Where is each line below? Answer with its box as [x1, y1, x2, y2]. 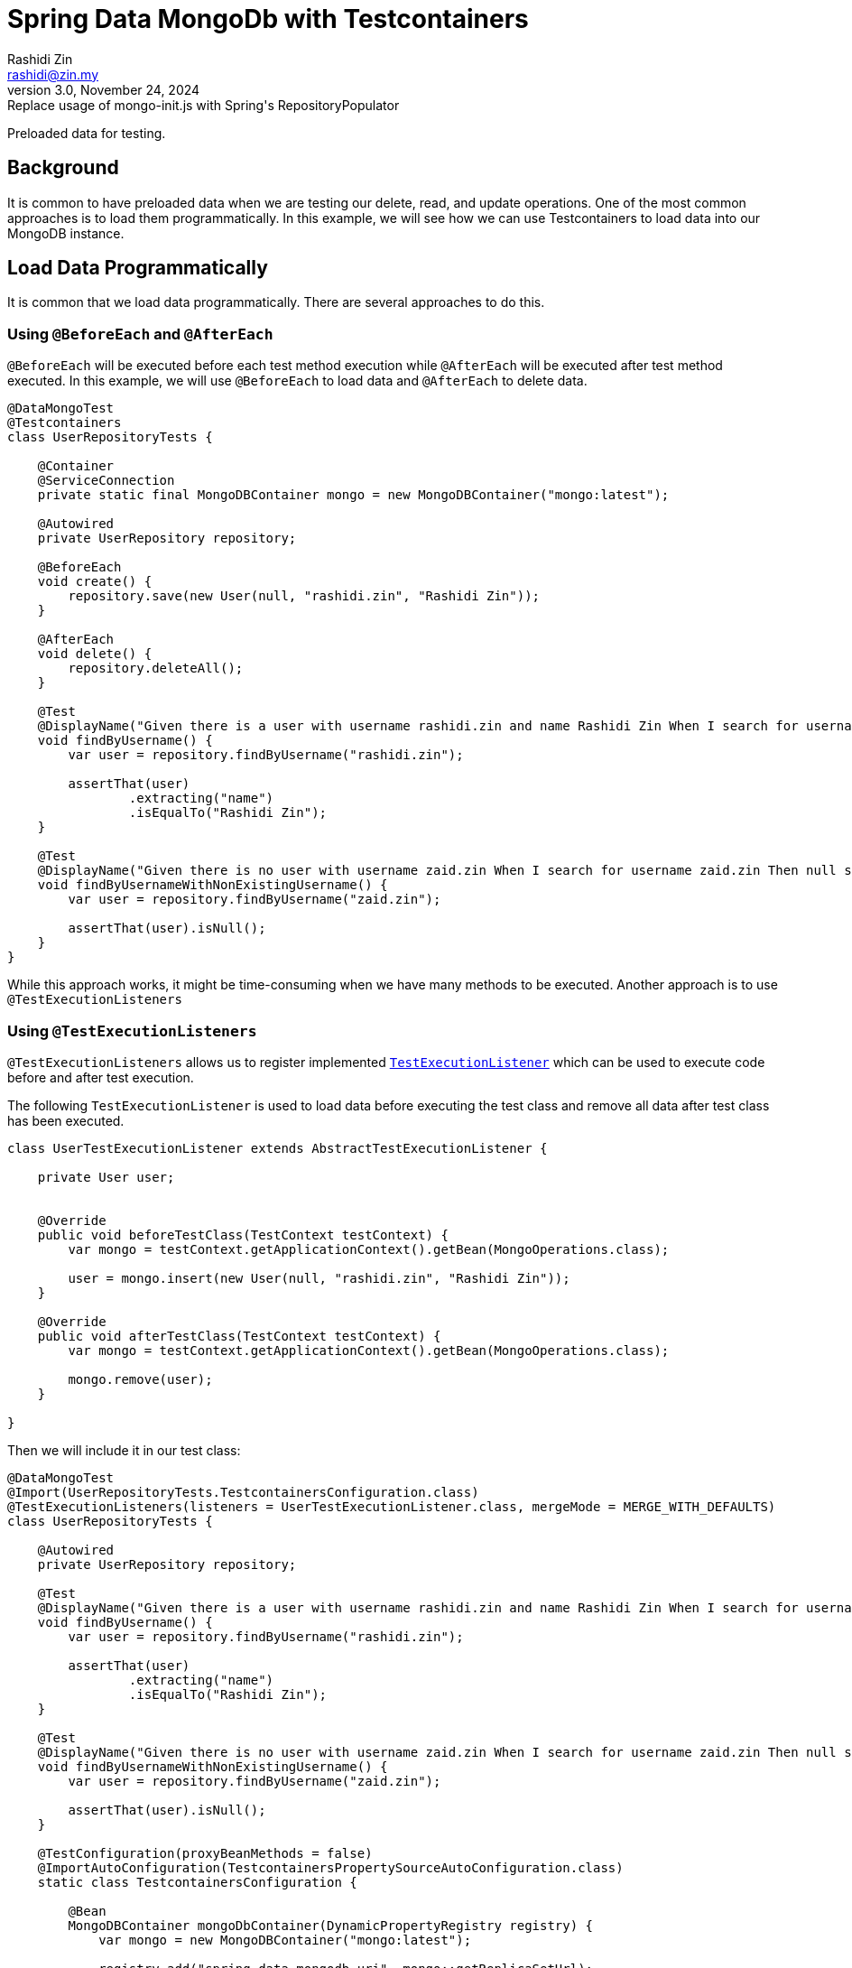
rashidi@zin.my [7, 66, 99, 82]
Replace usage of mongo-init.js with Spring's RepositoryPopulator [7, 97, 400, 113]
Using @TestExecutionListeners [7, 1021, 257, 1040]
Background [7, 156, 119, 180]
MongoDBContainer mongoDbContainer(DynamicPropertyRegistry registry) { [68, 1917, 594, 1933]
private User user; [37, 1169, 175, 1184]
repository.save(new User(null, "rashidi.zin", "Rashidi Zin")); [68, 589, 541, 604]
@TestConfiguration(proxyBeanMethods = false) [37, 1845, 373, 1861]
